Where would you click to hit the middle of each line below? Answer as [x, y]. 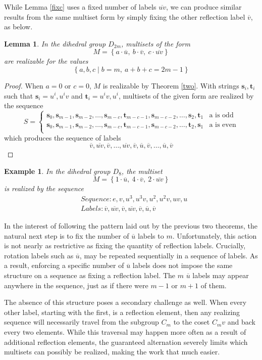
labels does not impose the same [182, 265]
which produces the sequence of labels [63, 138]
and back [242, 322]
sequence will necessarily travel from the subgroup [82, 322]
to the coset [192, 322]
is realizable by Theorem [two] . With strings [171, 85]
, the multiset [142, 171]
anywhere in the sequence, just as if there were [76, 285]
